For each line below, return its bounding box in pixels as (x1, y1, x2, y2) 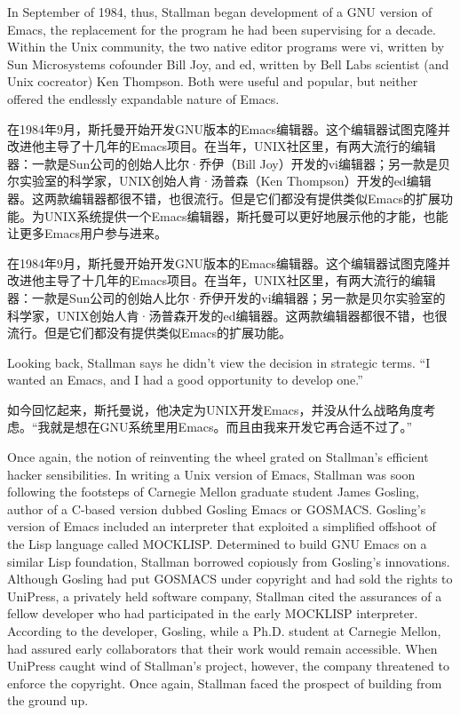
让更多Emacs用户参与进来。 (7, 224, 167, 242)
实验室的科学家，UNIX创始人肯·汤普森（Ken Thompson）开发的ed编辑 (19, 171, 432, 190)
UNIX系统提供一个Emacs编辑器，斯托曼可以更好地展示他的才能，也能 (44, 206, 448, 225)
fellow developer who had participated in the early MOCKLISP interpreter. (7, 604, 418, 623)
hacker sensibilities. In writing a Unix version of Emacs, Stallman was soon (7, 465, 416, 483)
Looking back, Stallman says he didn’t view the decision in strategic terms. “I (7, 353, 431, 371)
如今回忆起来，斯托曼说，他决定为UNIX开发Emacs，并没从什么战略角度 (7, 400, 424, 418)
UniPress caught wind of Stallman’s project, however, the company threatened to (7, 656, 449, 675)
